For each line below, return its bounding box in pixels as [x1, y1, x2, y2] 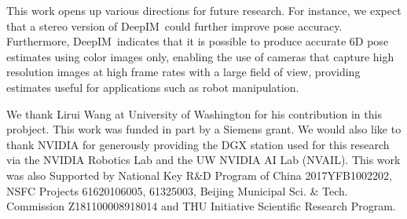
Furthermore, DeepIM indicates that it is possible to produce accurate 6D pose [6, 33, 389, 49]
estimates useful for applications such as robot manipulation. [6, 78, 299, 95]
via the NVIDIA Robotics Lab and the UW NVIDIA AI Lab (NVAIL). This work [6, 151, 401, 168]
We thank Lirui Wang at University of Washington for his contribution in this [6, 105, 382, 122]
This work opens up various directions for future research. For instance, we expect [6, 2, 401, 18]
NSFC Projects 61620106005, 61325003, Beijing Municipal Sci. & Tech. [6, 182, 348, 199]
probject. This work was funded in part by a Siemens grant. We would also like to [6, 121, 401, 137]
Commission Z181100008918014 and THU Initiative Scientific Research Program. [6, 198, 396, 214]
